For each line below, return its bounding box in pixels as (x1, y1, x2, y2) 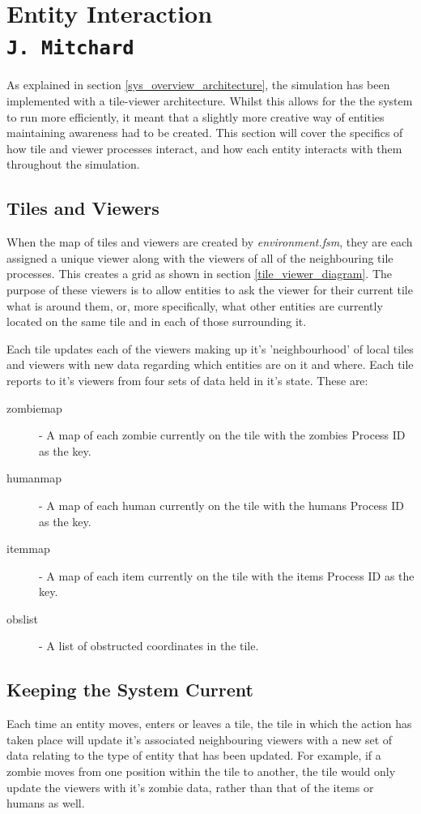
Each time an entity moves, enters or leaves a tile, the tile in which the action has (6, 715, 412, 732)
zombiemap (6, 399, 62, 416)
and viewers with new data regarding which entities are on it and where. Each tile (6, 356, 414, 373)
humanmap (6, 469, 62, 486)
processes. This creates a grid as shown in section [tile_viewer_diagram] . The (6, 265, 392, 282)
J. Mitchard (6, 36, 134, 60)
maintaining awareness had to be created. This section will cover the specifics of (6, 124, 403, 141)
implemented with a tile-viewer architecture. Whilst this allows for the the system (6, 92, 413, 109)
